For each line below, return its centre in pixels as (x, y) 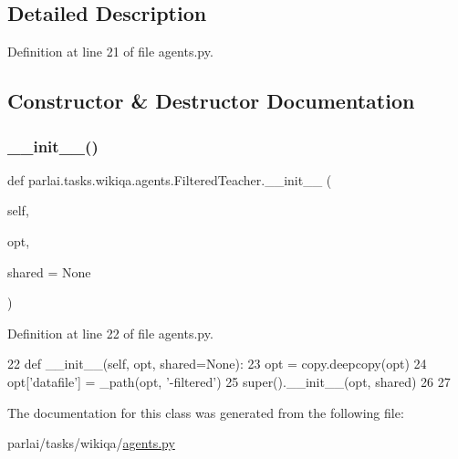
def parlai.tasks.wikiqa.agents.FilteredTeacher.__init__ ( (170, 179)
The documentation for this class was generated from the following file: (206, 412)
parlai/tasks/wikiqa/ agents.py (91, 443)
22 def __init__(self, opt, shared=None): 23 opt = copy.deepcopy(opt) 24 (217, 364)
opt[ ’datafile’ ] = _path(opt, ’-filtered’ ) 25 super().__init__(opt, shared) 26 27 (229, 381)
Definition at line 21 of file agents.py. (110, 52)
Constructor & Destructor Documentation (211, 101)
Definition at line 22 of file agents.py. (110, 333)
